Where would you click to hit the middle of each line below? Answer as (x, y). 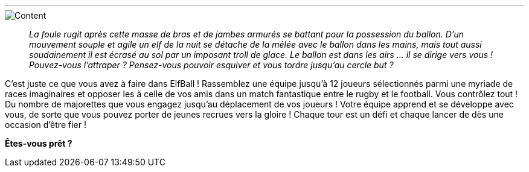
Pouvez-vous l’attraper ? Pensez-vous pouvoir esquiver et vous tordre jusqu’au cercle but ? (211, 65)
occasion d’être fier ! (46, 125)
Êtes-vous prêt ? (39, 143)
